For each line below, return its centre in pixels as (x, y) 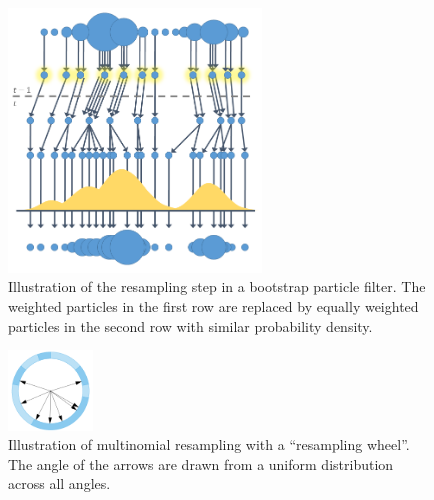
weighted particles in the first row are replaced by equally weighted (213, 305)
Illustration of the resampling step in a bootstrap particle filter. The (217, 286)
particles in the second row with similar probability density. (190, 325)
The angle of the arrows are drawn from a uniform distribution (201, 463)
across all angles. (59, 483)
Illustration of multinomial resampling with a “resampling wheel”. (209, 444)
